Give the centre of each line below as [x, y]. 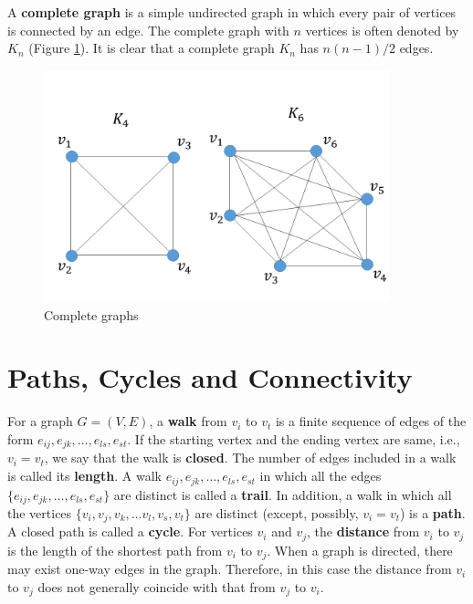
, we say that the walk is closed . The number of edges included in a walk [250, 458]
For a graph [40, 421]
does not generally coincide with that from [157, 586]
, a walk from [188, 421]
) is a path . [433, 512]
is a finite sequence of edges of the [371, 421]
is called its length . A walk [85, 476]
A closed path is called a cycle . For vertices [130, 531]
